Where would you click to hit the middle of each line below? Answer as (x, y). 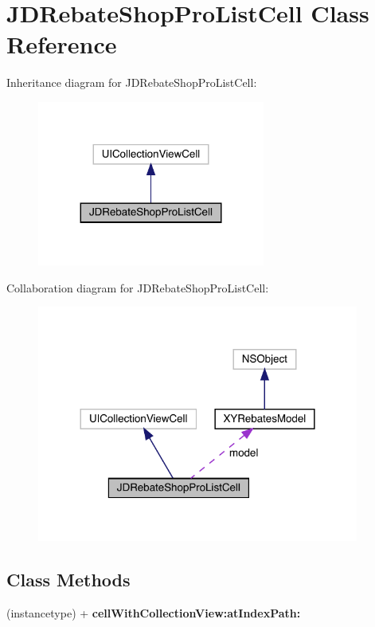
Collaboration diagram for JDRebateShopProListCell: (138, 287)
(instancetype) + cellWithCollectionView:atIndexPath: (154, 612)
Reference (62, 44)
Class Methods (68, 580)
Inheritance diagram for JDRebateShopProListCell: (132, 82)
